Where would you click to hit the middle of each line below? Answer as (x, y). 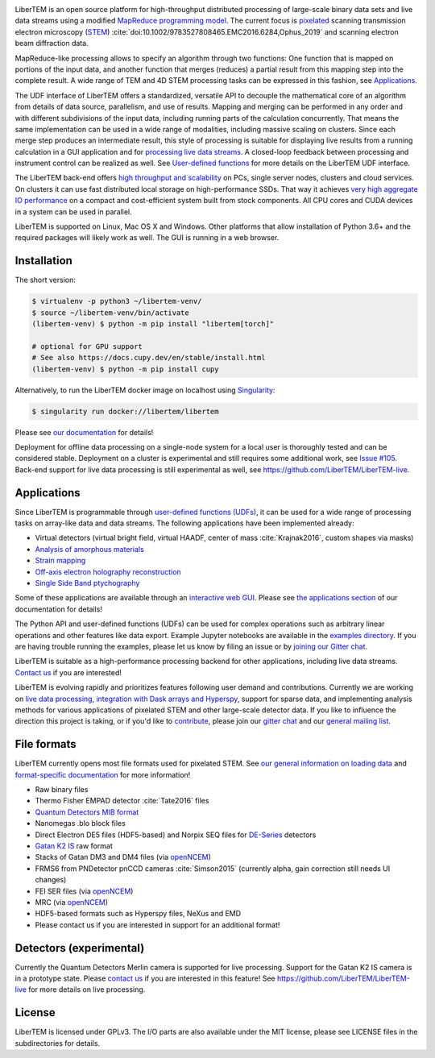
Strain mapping (60, 561)
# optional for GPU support (87, 346)
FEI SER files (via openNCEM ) (84, 891)
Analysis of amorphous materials (89, 549)
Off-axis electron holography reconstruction (108, 571)
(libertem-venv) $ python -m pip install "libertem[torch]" (153, 324)
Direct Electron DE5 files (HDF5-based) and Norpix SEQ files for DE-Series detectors (176, 835)
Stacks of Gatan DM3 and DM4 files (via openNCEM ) (123, 857)
